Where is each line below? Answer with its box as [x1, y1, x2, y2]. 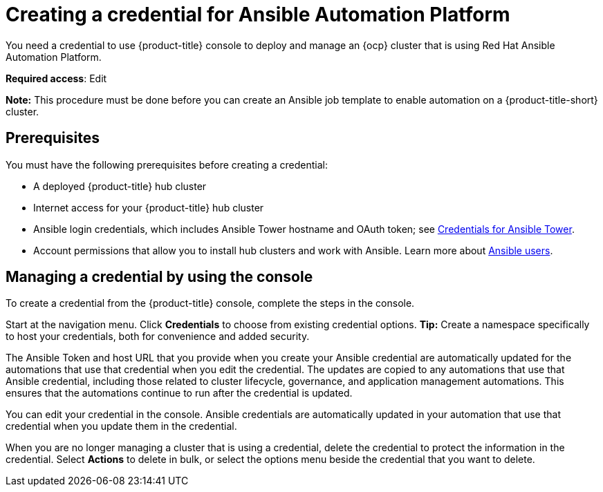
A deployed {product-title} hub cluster [33, 180, 207, 192]
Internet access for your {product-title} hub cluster [33, 201, 264, 214]
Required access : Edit [6, 72, 107, 84]
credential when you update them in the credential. [6, 420, 237, 433]
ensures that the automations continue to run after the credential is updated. [6, 387, 353, 399]
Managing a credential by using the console [6, 268, 313, 286]
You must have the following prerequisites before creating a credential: [6, 158, 328, 171]
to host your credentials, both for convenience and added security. [6, 330, 310, 343]
